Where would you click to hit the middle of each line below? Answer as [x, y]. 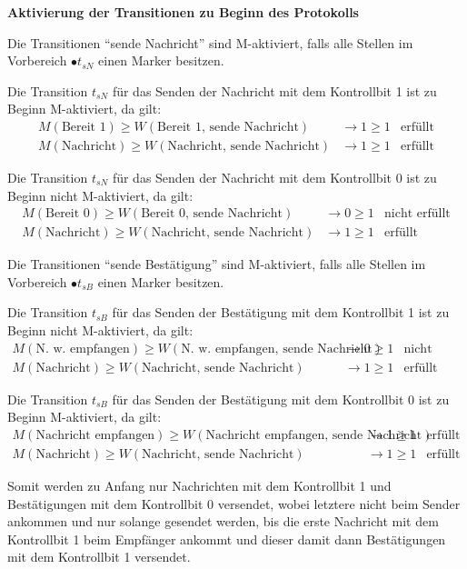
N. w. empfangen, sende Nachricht [277, 349]
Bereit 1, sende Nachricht [228, 127]
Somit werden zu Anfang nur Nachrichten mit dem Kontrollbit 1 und [199, 485]
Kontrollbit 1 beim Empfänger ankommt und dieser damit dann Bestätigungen [227, 539]
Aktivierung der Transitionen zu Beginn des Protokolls [183, 12]
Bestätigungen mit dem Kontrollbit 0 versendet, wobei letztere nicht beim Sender [234, 503]
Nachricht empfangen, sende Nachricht [314, 435]
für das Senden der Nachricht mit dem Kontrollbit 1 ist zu [274, 90]
